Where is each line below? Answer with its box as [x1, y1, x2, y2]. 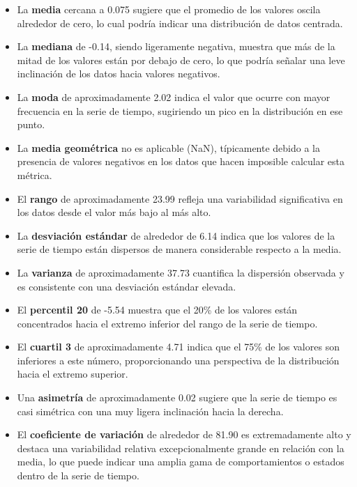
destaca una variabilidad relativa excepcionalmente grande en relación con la [17, 440, 344, 455]
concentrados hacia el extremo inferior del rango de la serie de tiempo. [17, 316, 318, 330]
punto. [17, 117, 45, 132]
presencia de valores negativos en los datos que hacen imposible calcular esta [17, 154, 345, 169]
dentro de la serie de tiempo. [17, 468, 139, 483]
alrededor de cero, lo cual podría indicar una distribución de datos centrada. [17, 15, 343, 30]
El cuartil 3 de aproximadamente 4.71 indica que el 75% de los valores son [17, 339, 340, 354]
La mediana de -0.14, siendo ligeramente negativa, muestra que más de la [17, 39, 335, 54]
